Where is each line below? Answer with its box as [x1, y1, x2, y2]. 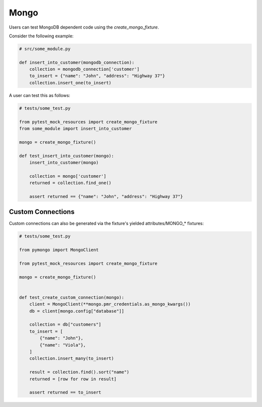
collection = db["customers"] [29, 322, 101, 327]
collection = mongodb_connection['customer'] [29, 66, 140, 72]
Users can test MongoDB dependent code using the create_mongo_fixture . [9, 24, 159, 30]
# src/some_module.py [19, 46, 71, 51]
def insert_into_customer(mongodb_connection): [19, 60, 134, 65]
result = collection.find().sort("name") [29, 369, 130, 375]
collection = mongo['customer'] [29, 173, 107, 179]
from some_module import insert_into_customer [19, 126, 132, 131]
